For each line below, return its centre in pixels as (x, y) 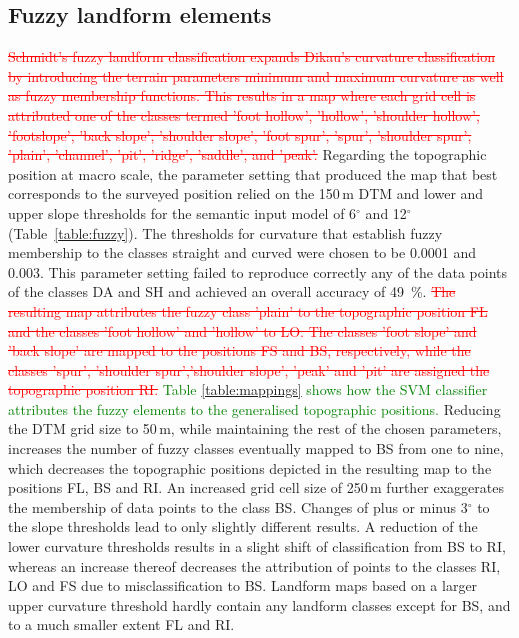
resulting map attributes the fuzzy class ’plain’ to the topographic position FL (248, 310)
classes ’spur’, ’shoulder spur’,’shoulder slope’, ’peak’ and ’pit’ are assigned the (249, 369)
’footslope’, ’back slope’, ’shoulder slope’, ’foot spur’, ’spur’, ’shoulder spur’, (240, 134)
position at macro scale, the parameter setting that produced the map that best (253, 173)
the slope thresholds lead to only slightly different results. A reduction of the (243, 526)
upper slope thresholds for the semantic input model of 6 (182, 212)
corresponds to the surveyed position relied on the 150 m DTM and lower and (246, 193)
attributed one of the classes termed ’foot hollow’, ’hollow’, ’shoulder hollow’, (244, 114)
